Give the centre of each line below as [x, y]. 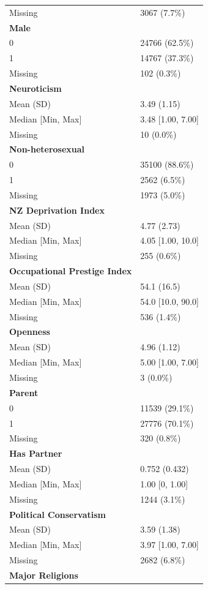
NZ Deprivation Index [57, 210]
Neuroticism [35, 88]
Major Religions [44, 575]
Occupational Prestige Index [71, 271]
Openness [30, 332]
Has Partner [36, 453]
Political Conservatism [58, 514]
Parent [24, 392]
